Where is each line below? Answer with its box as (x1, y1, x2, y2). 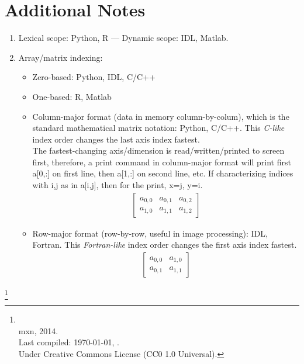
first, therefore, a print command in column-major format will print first (32, 155, 291, 168)
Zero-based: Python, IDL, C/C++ (32, 71, 156, 83)
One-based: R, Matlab (32, 90, 112, 102)
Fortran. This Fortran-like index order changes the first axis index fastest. (32, 238, 297, 251)
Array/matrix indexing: (18, 51, 103, 63)
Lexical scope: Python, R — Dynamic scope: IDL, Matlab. (18, 32, 229, 44)
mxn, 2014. (18, 324, 58, 337)
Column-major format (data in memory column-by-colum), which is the (32, 110, 289, 122)
